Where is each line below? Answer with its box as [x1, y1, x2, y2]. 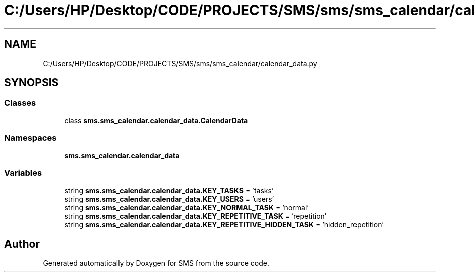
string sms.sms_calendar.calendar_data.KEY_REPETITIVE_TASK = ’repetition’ [64, 212, 327, 221]
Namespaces [4, 133, 57, 143]
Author [4, 237, 40, 250]
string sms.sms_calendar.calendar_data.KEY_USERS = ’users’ [64, 195, 274, 204]
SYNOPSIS [4, 76, 59, 89]
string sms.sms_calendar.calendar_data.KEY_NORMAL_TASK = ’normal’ [64, 203, 309, 212]
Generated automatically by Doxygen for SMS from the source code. [43, 259, 269, 268]
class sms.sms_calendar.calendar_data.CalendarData [64, 116, 248, 125]
